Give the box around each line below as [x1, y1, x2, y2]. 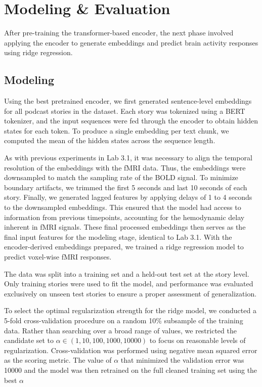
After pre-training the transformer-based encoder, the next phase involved [4, 27, 234, 38]
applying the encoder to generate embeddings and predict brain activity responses [4, 37, 258, 48]
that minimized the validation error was [120, 355, 244, 365]
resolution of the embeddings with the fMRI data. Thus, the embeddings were [4, 162, 246, 173]
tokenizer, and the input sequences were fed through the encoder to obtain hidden [4, 115, 258, 126]
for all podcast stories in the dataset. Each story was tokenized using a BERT [4, 105, 245, 116]
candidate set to [4, 335, 54, 346]
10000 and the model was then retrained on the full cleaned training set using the [4, 364, 257, 375]
